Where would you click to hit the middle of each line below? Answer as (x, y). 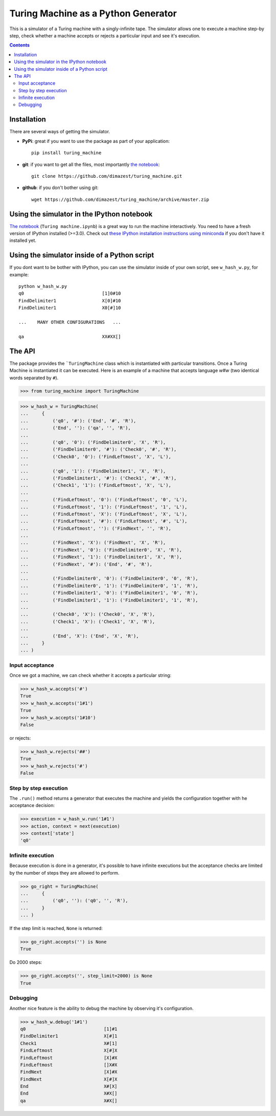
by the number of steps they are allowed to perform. (64, 873)
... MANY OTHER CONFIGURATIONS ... (70, 322)
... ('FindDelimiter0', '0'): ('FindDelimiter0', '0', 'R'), (109, 578)
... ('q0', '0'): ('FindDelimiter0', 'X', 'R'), (93, 442)
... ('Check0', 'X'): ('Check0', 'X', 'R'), (88, 614)
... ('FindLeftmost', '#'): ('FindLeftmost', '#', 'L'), (104, 521)
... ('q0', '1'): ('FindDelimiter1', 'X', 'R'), (93, 471)
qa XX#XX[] (70, 336)
